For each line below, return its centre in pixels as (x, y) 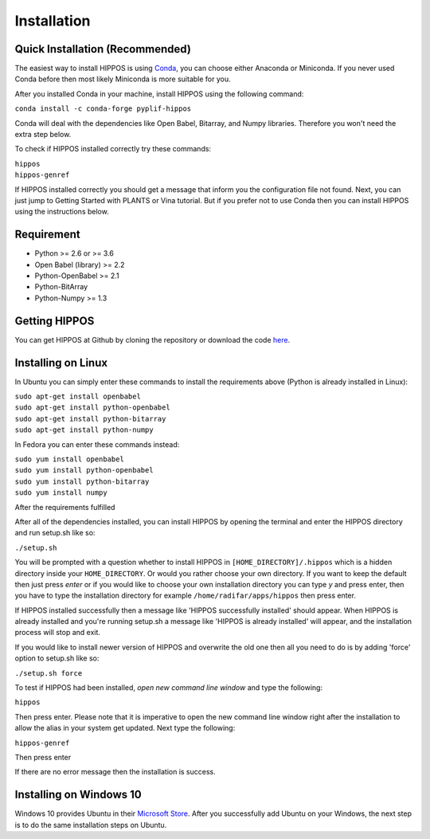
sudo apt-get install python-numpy (84, 430)
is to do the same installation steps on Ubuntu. (91, 825)
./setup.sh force (49, 673)
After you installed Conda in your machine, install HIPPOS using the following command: (159, 94)
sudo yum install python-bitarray (82, 481)
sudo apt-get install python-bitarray (90, 419)
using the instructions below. (62, 212)
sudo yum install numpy (61, 493)
